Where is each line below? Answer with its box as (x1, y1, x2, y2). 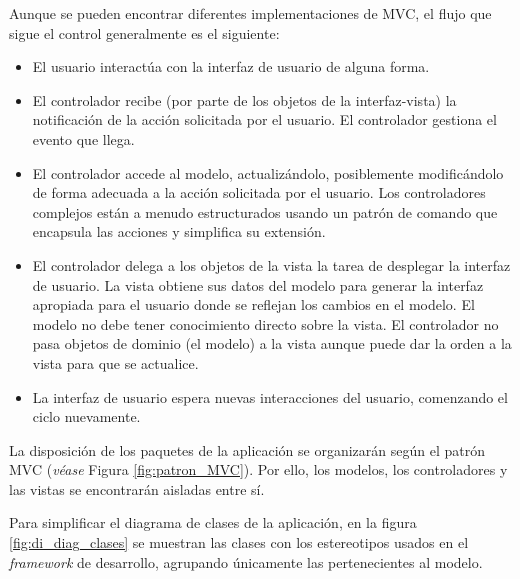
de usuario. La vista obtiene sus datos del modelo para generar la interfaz (32, 274, 484, 295)
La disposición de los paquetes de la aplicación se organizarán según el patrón (9, 439, 485, 460)
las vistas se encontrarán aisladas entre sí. (9, 478, 265, 499)
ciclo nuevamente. (32, 406, 141, 427)
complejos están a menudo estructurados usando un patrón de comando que (32, 201, 498, 222)
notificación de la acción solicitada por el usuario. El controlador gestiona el (32, 109, 497, 130)
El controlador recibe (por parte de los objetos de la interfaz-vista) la (32, 89, 457, 110)
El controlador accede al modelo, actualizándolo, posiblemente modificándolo (32, 162, 504, 183)
